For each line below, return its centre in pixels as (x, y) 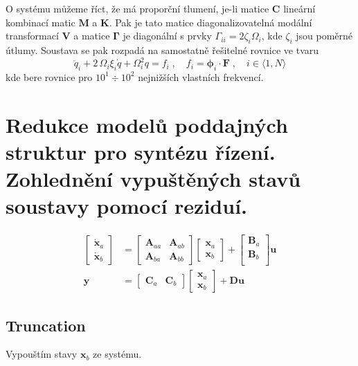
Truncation (46, 325)
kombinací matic (41, 22)
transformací (32, 36)
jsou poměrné (324, 36)
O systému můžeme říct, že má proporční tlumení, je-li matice (137, 8)
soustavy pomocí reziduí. (126, 206)
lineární (299, 8)
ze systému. (117, 354)
